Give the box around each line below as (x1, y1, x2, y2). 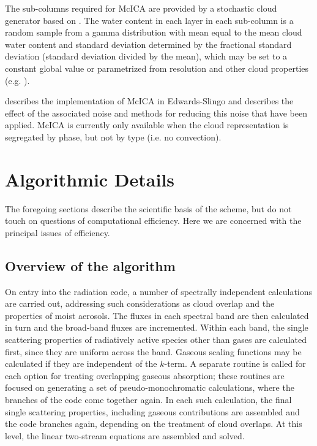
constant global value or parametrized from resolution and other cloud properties (5, 61, 309, 74)
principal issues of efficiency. (5, 226, 110, 239)
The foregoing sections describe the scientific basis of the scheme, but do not (5, 202, 292, 215)
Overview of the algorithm (5, 256, 176, 275)
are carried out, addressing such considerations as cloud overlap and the (5, 297, 275, 310)
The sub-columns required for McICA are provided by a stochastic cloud (5, 2, 277, 14)
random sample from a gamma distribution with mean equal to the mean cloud (5, 26, 302, 39)
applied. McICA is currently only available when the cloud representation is (5, 118, 289, 131)
